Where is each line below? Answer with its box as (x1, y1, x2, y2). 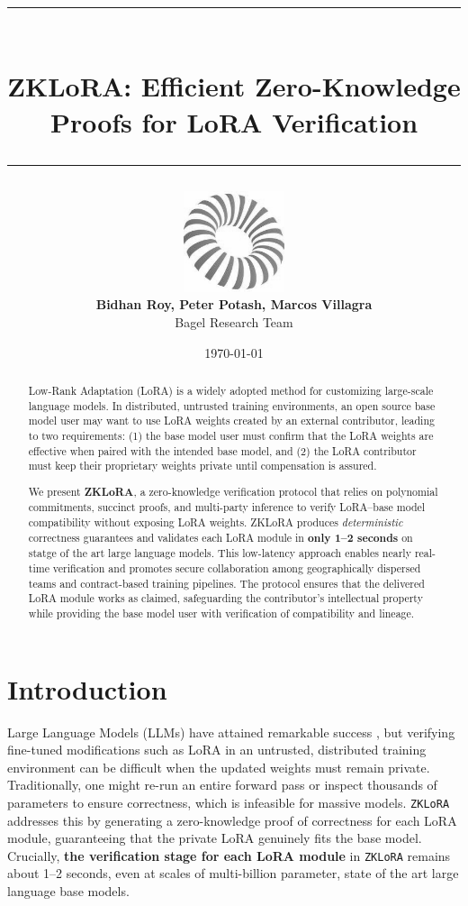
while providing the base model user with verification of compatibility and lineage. (28, 606, 415, 620)
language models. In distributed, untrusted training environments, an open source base (28, 398, 436, 413)
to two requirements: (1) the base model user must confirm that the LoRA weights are (28, 427, 434, 443)
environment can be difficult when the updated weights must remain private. (7, 757, 430, 776)
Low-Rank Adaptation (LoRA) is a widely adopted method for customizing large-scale (28, 382, 434, 398)
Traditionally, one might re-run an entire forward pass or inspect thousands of (7, 775, 437, 794)
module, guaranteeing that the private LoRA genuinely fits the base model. (7, 828, 422, 847)
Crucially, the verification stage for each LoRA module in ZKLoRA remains (7, 846, 451, 865)
